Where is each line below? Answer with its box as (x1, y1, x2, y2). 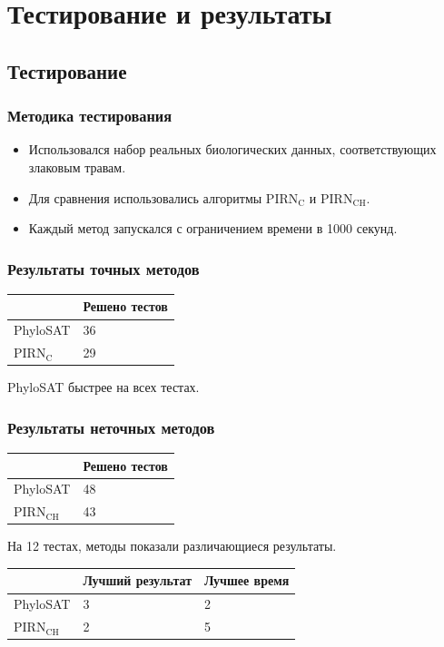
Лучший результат (83, 571, 192, 590)
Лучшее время (204, 571, 290, 590)
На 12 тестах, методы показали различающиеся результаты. (7, 536, 337, 555)
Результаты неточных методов (7, 416, 215, 438)
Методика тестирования (7, 104, 173, 127)
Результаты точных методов (7, 257, 200, 279)
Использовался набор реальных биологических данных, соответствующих (28, 140, 437, 159)
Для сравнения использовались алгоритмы (28, 188, 262, 207)
